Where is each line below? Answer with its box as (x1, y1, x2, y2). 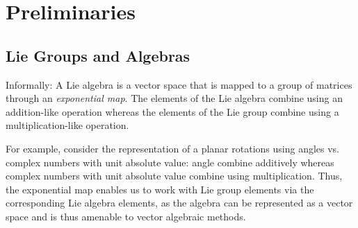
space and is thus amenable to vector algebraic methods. (6, 209, 246, 223)
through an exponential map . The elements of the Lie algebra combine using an (6, 91, 343, 105)
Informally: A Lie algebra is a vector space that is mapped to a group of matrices (6, 77, 352, 91)
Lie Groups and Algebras (6, 44, 190, 66)
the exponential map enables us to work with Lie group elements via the (6, 182, 314, 196)
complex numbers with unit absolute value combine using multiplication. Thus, (6, 168, 343, 183)
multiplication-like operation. (6, 118, 129, 132)
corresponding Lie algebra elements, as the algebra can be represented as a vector (6, 195, 353, 210)
